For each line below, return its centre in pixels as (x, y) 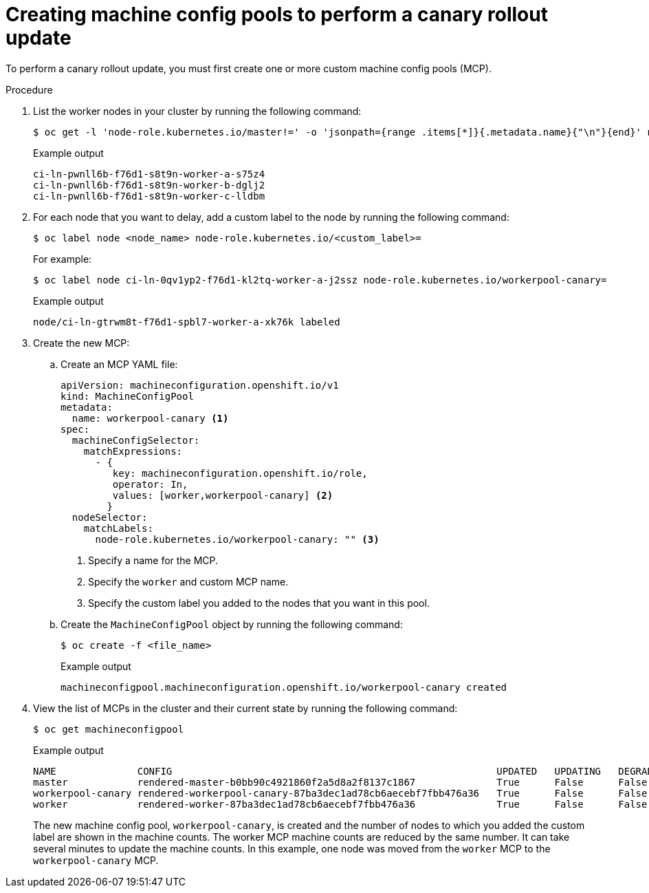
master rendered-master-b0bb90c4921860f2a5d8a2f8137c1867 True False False (340, 782)
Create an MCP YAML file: (119, 364)
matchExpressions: (133, 451)
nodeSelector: (110, 517)
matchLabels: (118, 528)
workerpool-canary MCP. (96, 860)
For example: (63, 259)
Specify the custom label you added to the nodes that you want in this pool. (259, 603)
